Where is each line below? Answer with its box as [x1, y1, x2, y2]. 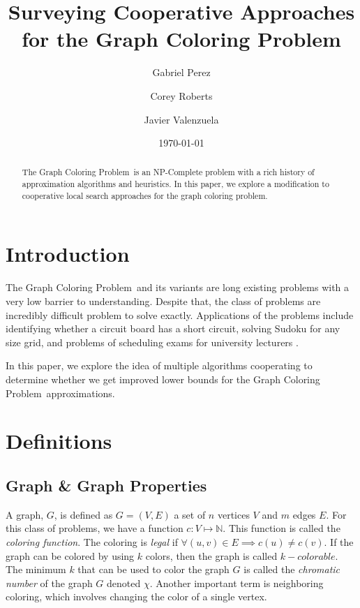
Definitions [6, 427, 112, 455]
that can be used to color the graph [77, 562, 230, 577]
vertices [217, 507, 250, 521]
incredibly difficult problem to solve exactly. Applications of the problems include [6, 307, 354, 322]
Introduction [6, 239, 130, 268]
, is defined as [54, 507, 113, 521]
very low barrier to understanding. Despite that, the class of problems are [6, 293, 321, 308]
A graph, [6, 507, 44, 521]
